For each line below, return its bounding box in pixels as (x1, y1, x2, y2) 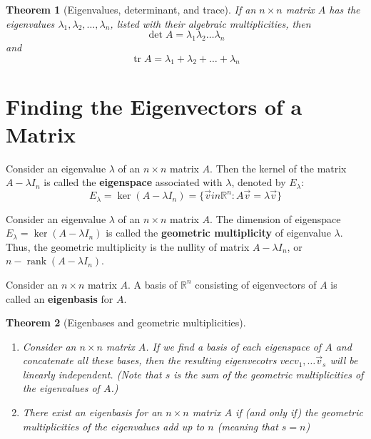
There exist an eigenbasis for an (22, 405, 163, 420)
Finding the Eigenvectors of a (6, 91, 303, 120)
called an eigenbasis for (6, 291, 113, 306)
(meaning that (217, 418, 278, 433)
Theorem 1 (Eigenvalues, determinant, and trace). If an (6, 2, 256, 16)
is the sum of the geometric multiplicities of (173, 366, 364, 381)
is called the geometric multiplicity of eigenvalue (106, 225, 331, 240)
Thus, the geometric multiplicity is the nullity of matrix (6, 239, 250, 254)
